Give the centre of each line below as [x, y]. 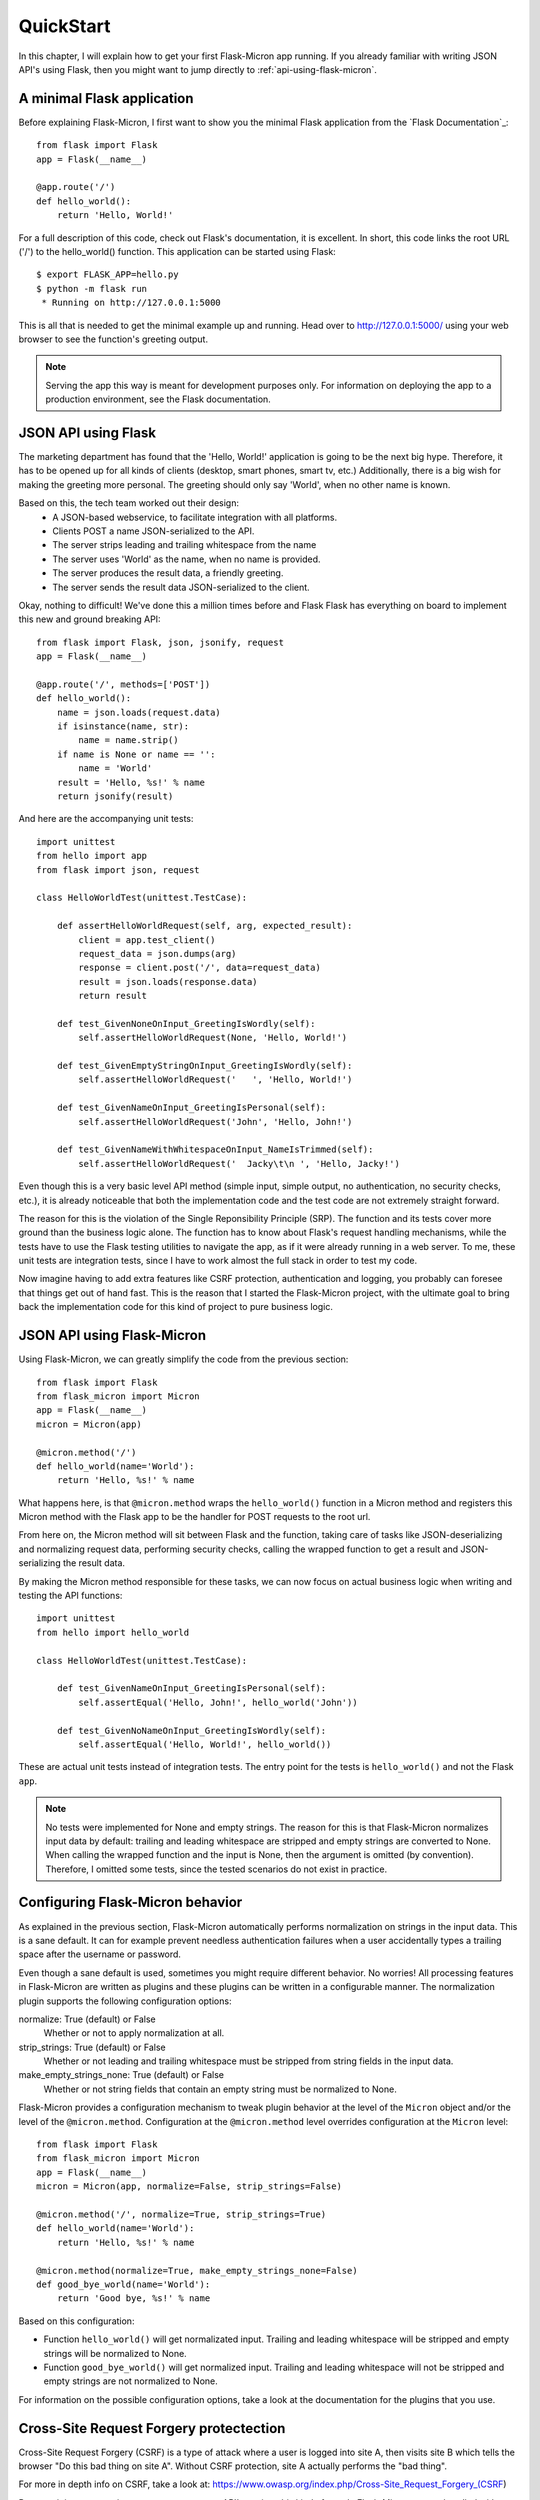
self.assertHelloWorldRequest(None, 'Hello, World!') [213, 1038]
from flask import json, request [118, 869]
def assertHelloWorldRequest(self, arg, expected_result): [204, 926]
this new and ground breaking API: [89, 619]
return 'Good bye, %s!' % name [133, 2298]
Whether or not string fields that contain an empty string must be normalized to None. [220, 2089]
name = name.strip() [128, 740]
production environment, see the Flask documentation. [158, 399]
